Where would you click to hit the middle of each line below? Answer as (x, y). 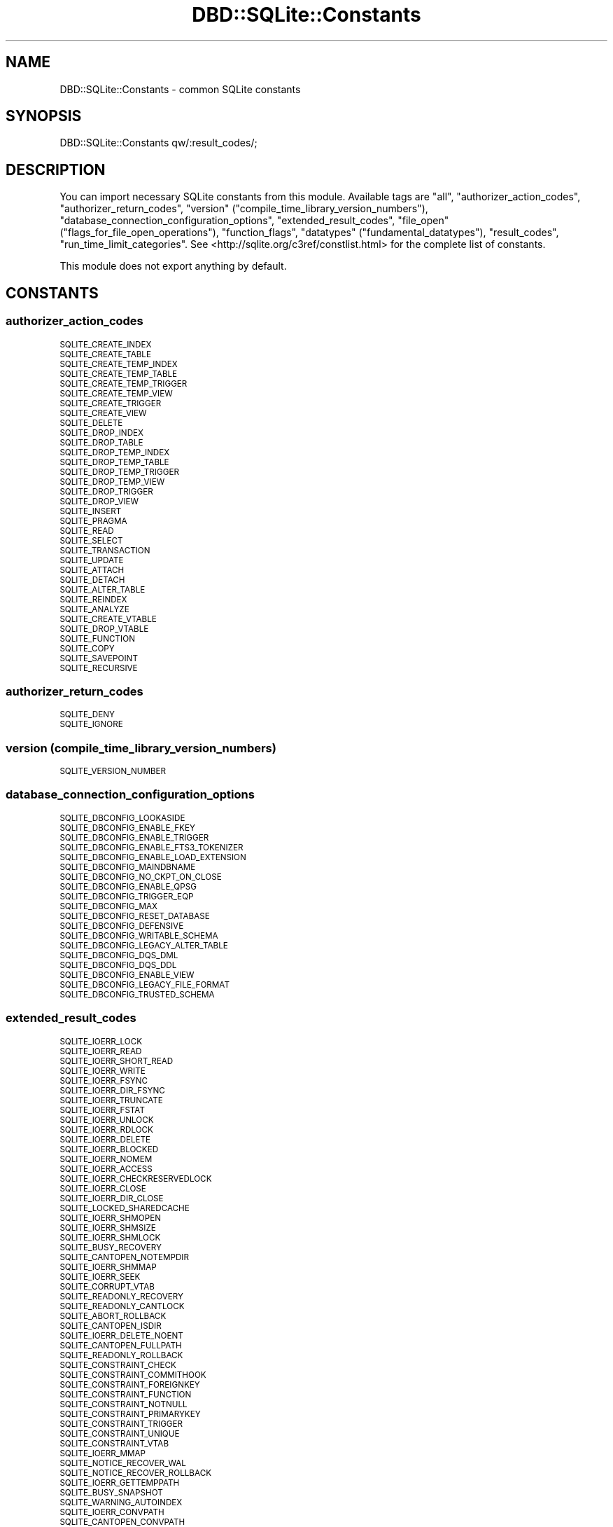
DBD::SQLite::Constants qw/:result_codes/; (158, 143)
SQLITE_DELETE (91, 423)
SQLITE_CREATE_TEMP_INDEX (119, 364)
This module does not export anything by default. (173, 266)
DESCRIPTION (56, 170)
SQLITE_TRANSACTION (105, 550)
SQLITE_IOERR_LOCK (101, 1041)
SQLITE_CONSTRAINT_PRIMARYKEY (130, 1414)
